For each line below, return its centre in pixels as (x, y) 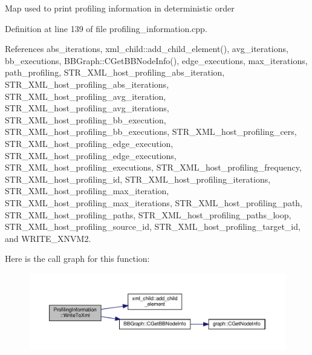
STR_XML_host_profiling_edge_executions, (91, 155)
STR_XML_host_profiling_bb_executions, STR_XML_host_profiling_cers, (151, 132)
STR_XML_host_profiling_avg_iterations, (87, 108)
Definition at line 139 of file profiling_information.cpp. (106, 28)
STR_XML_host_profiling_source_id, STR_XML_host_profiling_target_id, (153, 226)
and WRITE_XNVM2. (48, 238)
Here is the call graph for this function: (77, 259)
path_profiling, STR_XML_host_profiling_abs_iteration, (115, 72)
